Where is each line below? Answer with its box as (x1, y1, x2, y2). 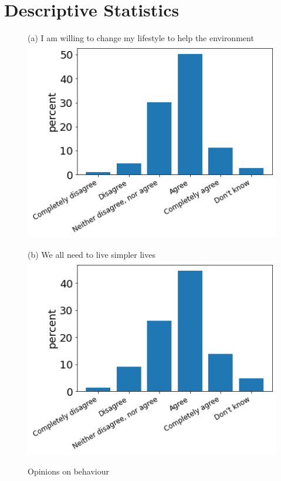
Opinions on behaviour (28, 465, 109, 477)
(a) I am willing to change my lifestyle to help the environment (28, 32, 254, 44)
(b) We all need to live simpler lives (28, 248, 155, 260)
